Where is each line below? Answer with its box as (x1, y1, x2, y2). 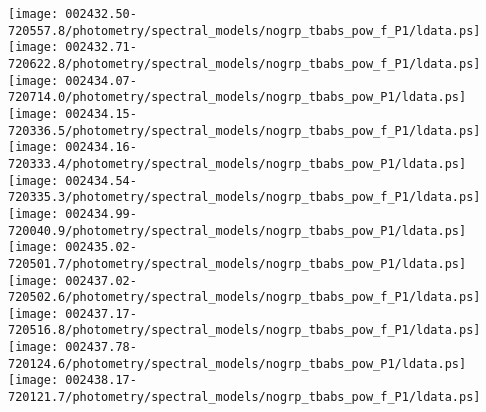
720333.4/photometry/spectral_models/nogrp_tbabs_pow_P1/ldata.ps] (8, 156, 467, 171)
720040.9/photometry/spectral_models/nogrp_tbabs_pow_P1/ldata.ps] (8, 223, 467, 238)
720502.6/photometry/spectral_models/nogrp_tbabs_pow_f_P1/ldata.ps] (8, 290, 481, 305)
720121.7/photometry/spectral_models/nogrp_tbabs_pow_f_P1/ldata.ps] (8, 390, 481, 405)
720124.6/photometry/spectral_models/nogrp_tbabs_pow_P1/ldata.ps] (8, 356, 467, 371)
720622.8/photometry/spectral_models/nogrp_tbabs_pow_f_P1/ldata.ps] (8, 56, 481, 71)
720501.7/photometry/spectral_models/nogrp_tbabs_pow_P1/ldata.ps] (8, 256, 467, 271)
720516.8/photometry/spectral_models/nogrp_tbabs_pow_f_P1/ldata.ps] (8, 323, 481, 338)
